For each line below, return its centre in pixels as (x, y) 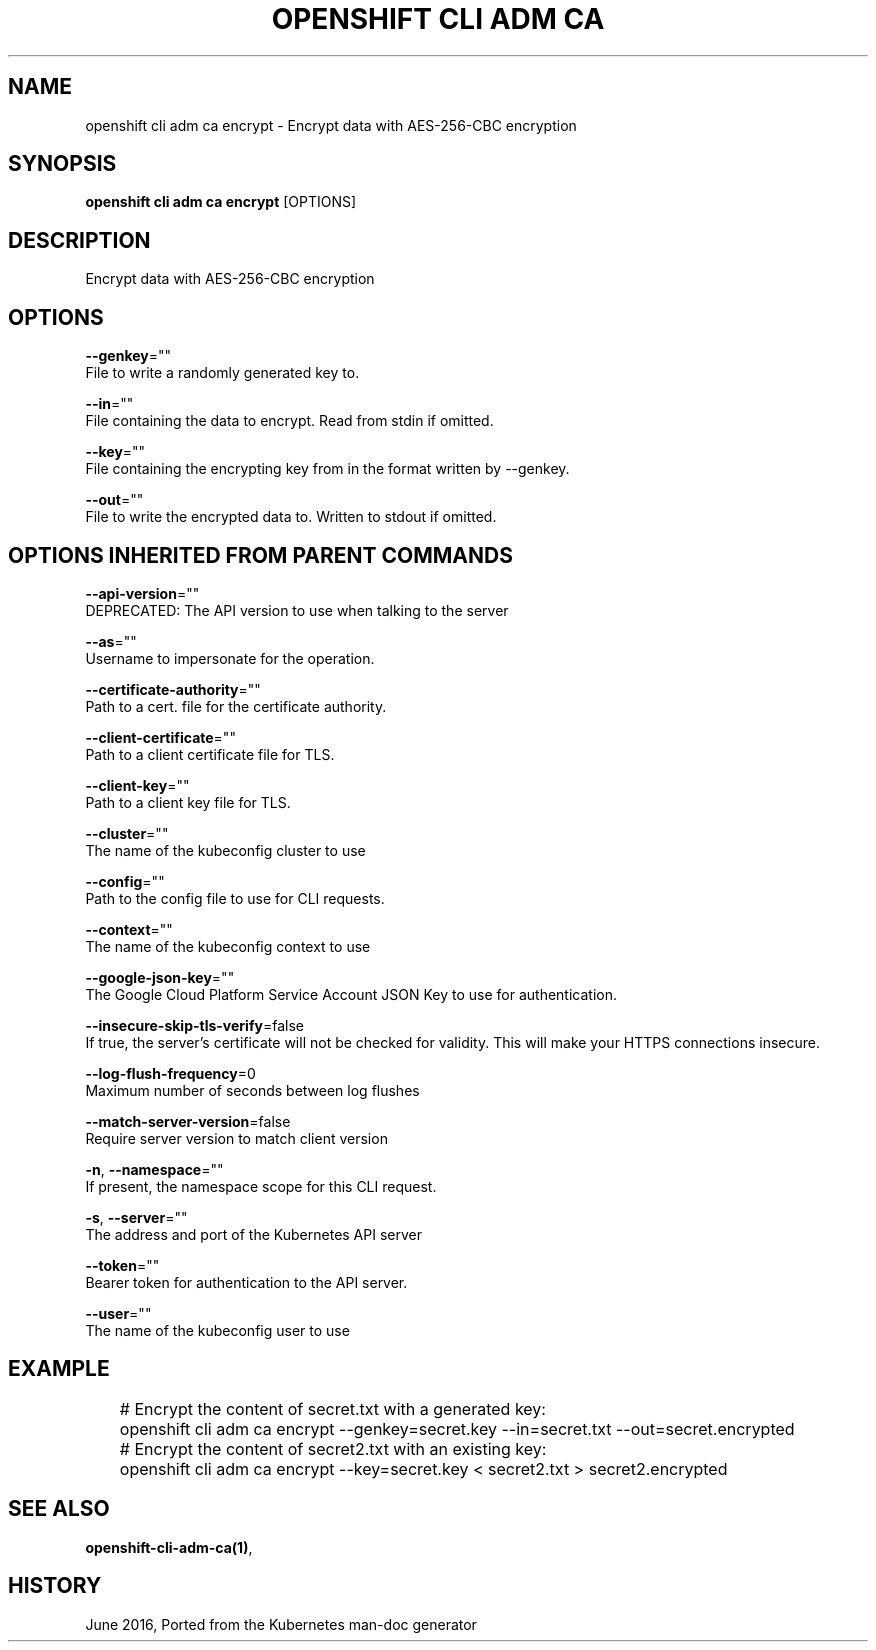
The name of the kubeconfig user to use (217, 1330)
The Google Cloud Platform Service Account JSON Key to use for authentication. (351, 994)
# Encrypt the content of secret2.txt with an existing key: (333, 1448)
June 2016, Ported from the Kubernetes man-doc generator (281, 1624)
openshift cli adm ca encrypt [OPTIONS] (221, 202)
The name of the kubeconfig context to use (228, 946)
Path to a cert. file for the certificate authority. (236, 706)
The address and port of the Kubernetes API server (253, 1234)
